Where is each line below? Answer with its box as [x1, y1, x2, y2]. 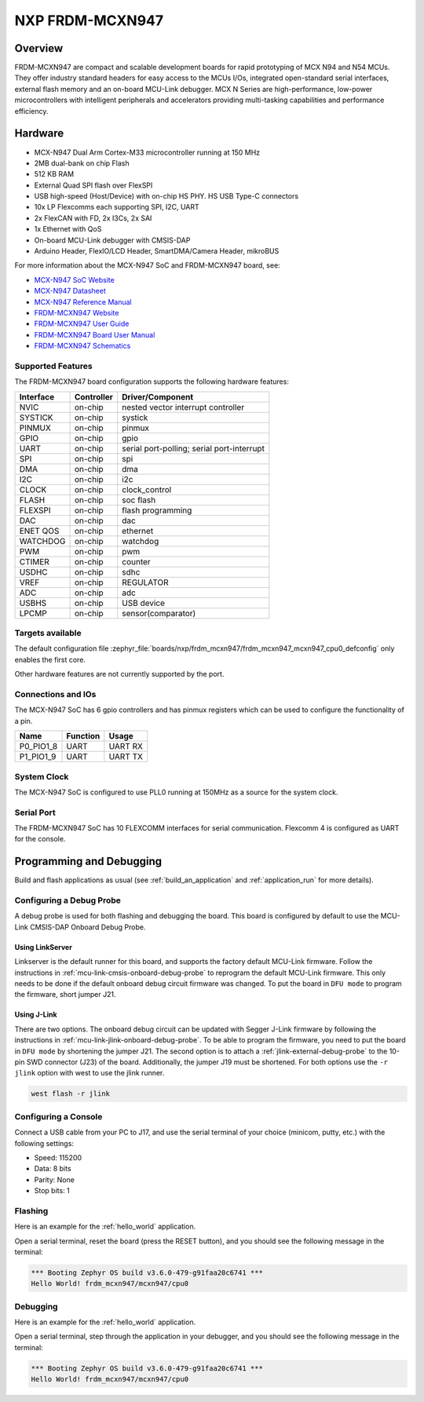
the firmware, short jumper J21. [14, 990, 116, 999]
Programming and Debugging [14, 855, 163, 868]
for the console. [14, 834, 66, 844]
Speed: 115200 [34, 1152, 82, 1162]
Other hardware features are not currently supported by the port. [14, 670, 225, 679]
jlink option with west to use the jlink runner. [14, 1068, 165, 1078]
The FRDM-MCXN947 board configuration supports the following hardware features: [14, 377, 290, 386]
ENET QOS [19, 525, 60, 536]
